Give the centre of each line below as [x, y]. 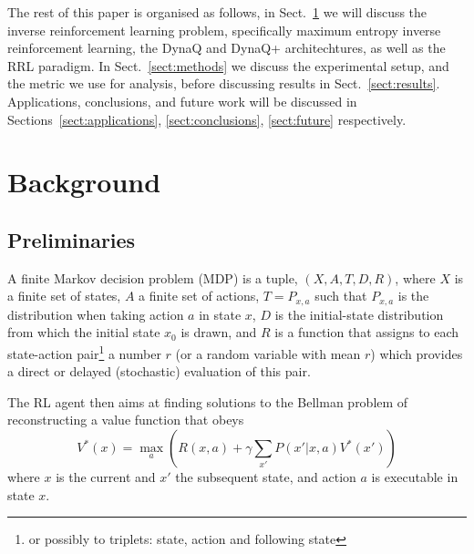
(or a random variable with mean [268, 353]
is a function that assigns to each [367, 332]
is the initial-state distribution [359, 314]
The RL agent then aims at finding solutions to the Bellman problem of [208, 401]
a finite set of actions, [199, 296]
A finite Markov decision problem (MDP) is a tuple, [153, 277]
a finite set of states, [64, 296]
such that [341, 296]
